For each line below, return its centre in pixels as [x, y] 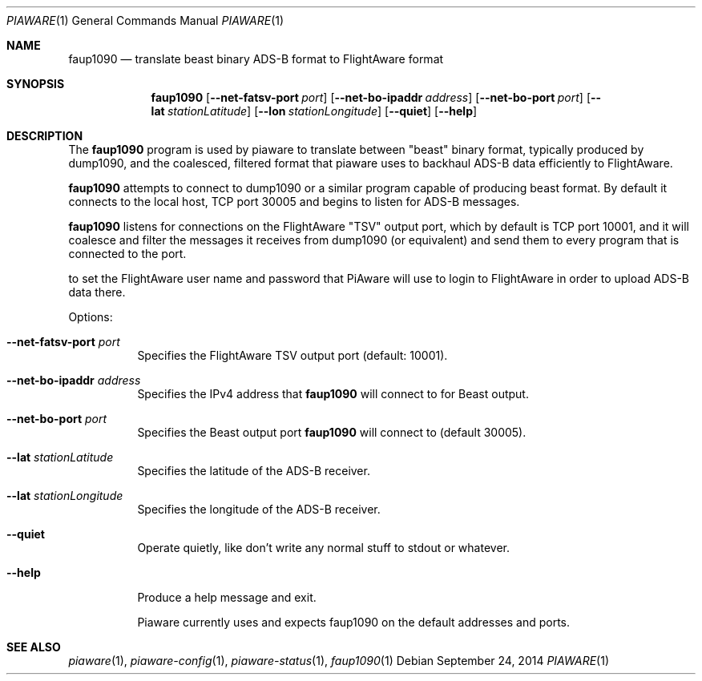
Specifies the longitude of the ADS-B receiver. [259, 509]
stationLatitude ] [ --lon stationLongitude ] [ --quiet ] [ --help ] [322, 111]
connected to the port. [127, 254]
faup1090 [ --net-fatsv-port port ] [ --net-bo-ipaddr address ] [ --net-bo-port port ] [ [371, 97]
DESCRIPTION [45, 136]
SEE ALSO [34, 647]
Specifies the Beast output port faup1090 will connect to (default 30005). [332, 432]
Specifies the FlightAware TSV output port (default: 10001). [292, 355]
